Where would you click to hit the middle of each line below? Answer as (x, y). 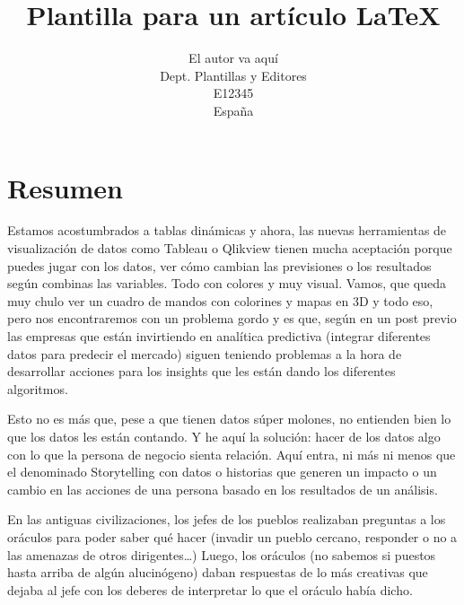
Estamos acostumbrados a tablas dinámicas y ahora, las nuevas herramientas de (227, 230)
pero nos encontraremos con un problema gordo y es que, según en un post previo (232, 318)
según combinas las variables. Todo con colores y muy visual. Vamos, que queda (227, 283)
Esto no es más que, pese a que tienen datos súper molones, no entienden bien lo (229, 419)
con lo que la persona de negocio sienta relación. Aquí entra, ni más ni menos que (232, 454)
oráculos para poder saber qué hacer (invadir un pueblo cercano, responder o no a (232, 536)
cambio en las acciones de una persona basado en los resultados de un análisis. (223, 489)
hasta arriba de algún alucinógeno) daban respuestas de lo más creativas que (218, 572)
